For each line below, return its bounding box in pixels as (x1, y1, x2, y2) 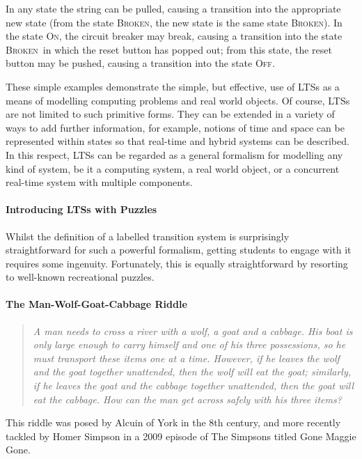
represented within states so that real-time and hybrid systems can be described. (6, 134, 349, 148)
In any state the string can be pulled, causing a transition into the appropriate (6, 1, 341, 15)
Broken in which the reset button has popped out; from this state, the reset (6, 42, 332, 56)
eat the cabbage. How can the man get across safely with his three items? (33, 391, 342, 406)
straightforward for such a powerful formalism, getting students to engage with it (6, 242, 352, 257)
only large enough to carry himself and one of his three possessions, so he (33, 337, 346, 352)
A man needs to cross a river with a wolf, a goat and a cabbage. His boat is (33, 323, 353, 338)
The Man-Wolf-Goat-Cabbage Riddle (6, 297, 187, 311)
